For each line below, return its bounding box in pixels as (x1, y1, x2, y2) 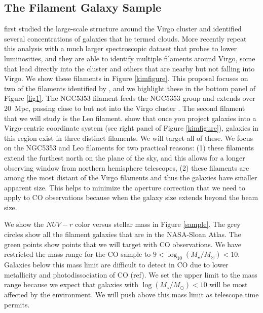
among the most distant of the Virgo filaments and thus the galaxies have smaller (4, 172, 257, 183)
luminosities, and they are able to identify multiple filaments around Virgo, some (4, 53, 255, 63)
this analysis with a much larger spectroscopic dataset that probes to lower (4, 43, 237, 54)
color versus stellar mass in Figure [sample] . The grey (75, 219, 241, 229)
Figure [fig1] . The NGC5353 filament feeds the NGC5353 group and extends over (4, 93, 255, 103)
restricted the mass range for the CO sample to (4, 249, 151, 259)
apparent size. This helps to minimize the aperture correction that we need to (4, 182, 245, 192)
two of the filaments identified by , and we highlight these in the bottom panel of (4, 83, 255, 93)
